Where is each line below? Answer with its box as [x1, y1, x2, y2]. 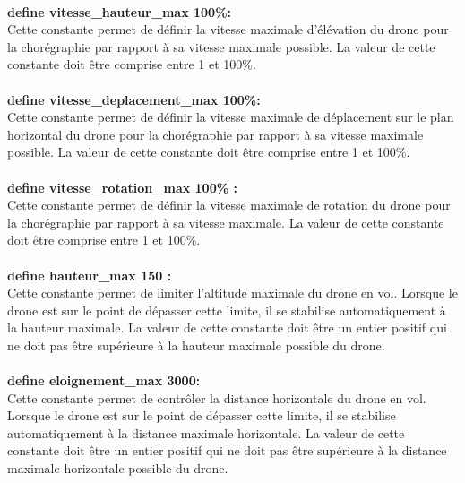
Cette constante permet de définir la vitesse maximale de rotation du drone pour [7, 195, 451, 214]
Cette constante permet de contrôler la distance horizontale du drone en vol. [7, 388, 426, 407]
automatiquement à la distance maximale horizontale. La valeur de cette [7, 423, 405, 442]
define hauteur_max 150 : [7, 265, 172, 284]
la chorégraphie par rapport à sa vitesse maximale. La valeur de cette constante [7, 212, 444, 231]
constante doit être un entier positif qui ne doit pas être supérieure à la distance [7, 441, 447, 460]
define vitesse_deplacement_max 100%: [7, 90, 261, 108]
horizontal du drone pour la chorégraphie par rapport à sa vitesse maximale [7, 125, 424, 143]
